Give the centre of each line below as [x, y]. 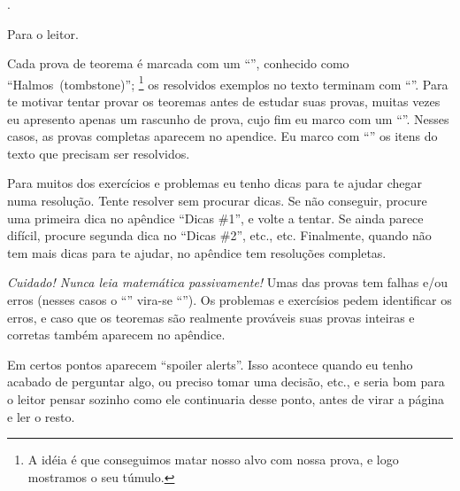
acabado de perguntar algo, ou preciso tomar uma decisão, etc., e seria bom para [226, 382]
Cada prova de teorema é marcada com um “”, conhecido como [178, 63]
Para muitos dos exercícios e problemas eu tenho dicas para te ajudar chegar [215, 183]
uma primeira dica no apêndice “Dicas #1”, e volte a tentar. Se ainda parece [215, 218]
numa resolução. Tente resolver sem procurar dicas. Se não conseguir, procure [217, 200]
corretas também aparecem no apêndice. [116, 335]
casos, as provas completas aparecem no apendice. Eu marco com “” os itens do [222, 136]
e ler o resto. [41, 416]
